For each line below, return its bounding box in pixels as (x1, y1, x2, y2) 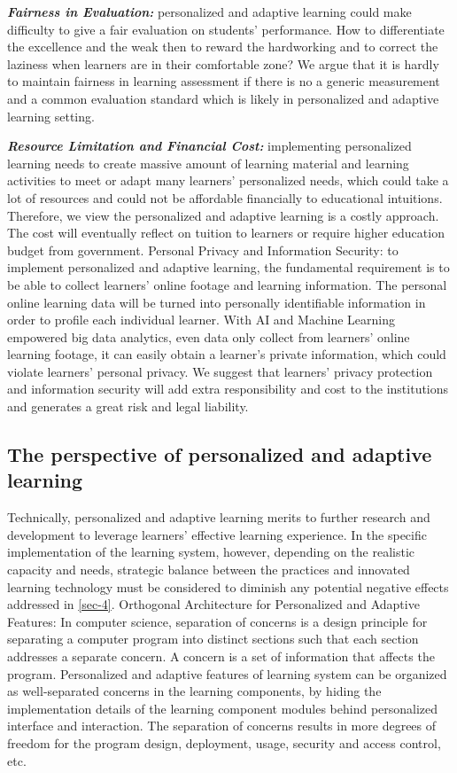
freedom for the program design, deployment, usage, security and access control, (7, 733, 441, 752)
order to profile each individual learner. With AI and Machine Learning (7, 310, 395, 329)
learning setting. (7, 106, 95, 125)
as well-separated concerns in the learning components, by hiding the (7, 682, 382, 700)
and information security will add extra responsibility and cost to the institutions (7, 379, 449, 398)
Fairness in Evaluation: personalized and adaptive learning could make (7, 3, 412, 20)
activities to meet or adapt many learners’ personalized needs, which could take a (7, 171, 449, 190)
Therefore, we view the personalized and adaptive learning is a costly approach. (7, 206, 439, 224)
